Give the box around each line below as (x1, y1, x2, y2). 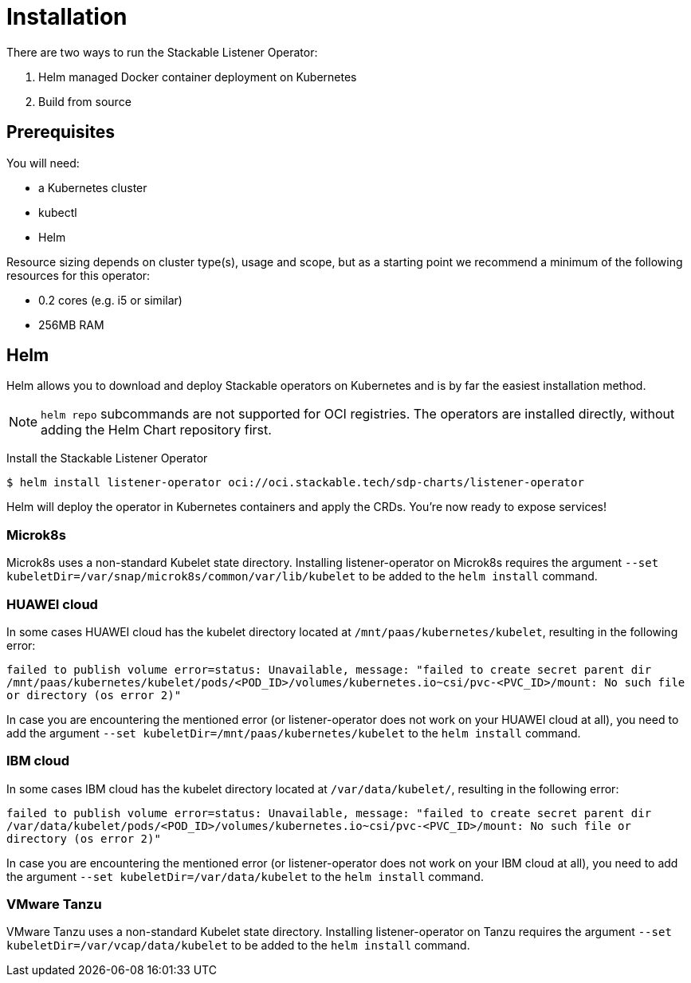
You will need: (6, 155, 80, 170)
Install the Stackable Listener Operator (6, 451, 208, 466)
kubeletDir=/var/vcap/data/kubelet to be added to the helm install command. (6, 938, 470, 953)
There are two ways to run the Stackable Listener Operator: (6, 45, 318, 59)
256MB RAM (38, 317, 104, 332)
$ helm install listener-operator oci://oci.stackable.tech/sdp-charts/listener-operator (6, 476, 584, 490)
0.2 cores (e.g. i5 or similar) (38, 293, 183, 307)
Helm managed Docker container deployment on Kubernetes (38, 69, 357, 84)
